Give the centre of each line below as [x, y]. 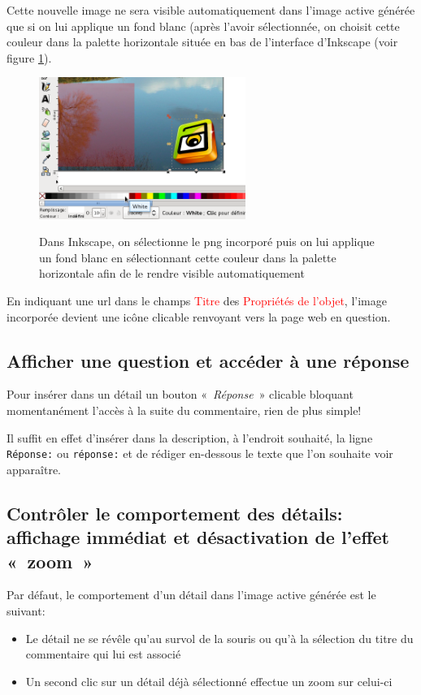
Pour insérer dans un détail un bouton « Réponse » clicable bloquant [180, 394]
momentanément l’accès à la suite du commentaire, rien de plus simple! [184, 410]
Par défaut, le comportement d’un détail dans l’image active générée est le [191, 595]
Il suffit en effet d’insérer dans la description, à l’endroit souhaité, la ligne [190, 437]
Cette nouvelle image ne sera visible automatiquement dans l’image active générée [211, 10]
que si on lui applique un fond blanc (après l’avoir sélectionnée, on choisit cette [203, 26]
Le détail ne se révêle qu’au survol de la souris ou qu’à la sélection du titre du [219, 638]
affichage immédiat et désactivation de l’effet [198, 537]
